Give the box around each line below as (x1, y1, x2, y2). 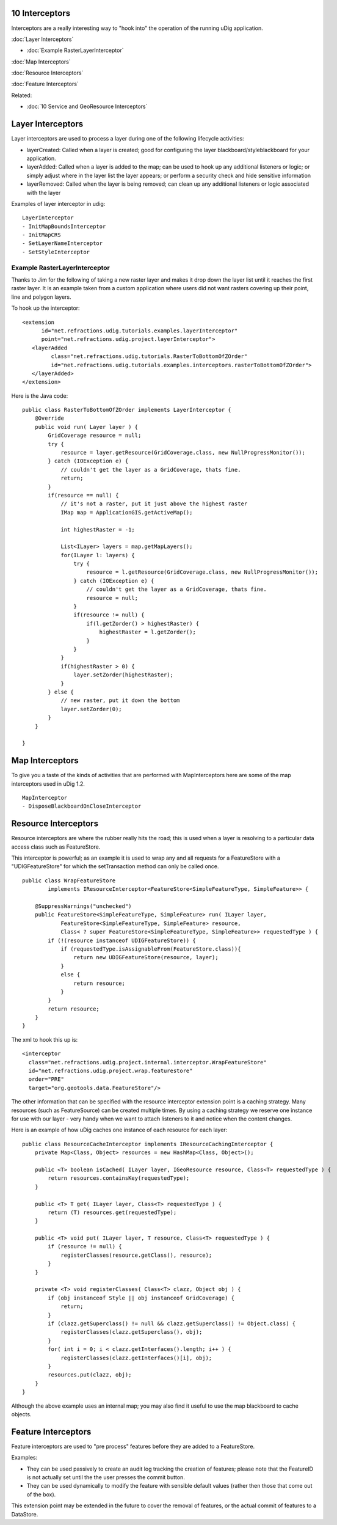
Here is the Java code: (11, 392, 68, 400)
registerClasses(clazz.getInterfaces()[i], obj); (60, 1354, 212, 1361)
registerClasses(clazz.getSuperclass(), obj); (60, 1329, 203, 1336)
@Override (34, 415, 64, 422)
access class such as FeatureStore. (11, 843, 101, 850)
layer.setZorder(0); (60, 706, 122, 712)
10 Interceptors (11, 8, 70, 18)
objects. (11, 1410, 32, 1417)
